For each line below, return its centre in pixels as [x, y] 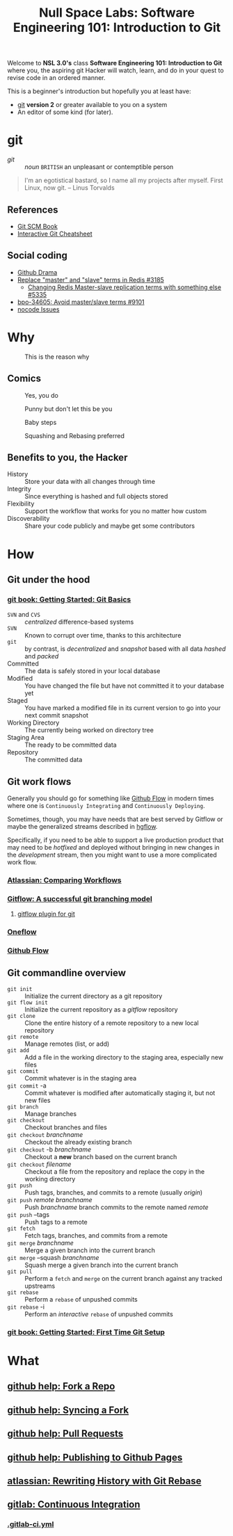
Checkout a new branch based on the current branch [101, 1156]
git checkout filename [39, 1164]
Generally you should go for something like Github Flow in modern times [111, 798]
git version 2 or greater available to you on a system [92, 105]
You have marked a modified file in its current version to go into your [123, 708]
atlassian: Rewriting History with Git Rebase [104, 1481]
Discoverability [29, 519]
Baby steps [41, 422]
